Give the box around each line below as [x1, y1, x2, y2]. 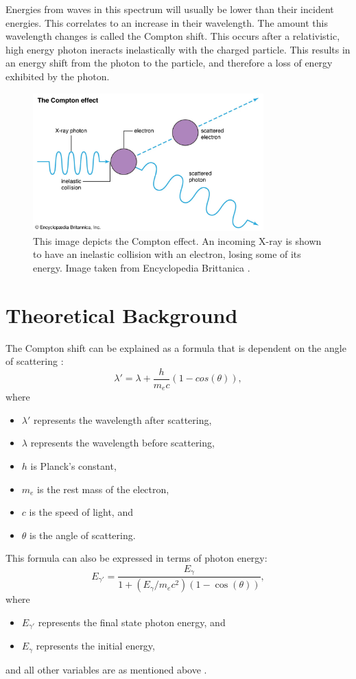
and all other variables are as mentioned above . [5, 662, 207, 676]
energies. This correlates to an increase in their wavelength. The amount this [5, 15, 328, 29]
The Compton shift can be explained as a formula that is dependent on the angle [5, 340, 346, 355]
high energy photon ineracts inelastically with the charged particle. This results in [5, 42, 351, 56]
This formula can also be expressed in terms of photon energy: [5, 551, 268, 565]
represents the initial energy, [36, 639, 155, 653]
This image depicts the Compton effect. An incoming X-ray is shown [33, 233, 322, 248]
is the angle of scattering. [29, 527, 136, 542]
